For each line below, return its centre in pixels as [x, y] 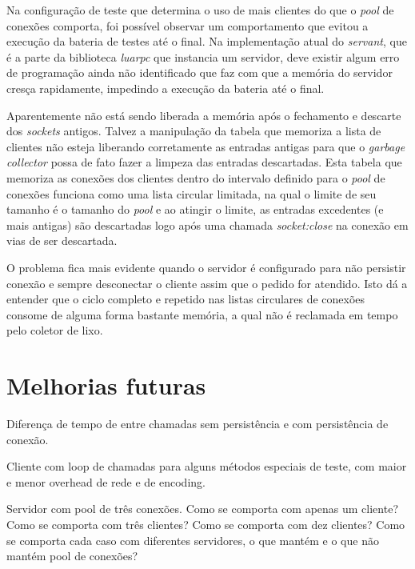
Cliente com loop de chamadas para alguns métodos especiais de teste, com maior [207, 466]
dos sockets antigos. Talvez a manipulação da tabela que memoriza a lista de [194, 131]
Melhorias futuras [106, 385]
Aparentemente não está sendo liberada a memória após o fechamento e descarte [204, 115]
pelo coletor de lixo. [55, 330]
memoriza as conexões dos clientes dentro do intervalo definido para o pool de [196, 177]
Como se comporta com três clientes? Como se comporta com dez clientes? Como [206, 524]
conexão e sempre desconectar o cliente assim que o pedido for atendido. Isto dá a [207, 283]
